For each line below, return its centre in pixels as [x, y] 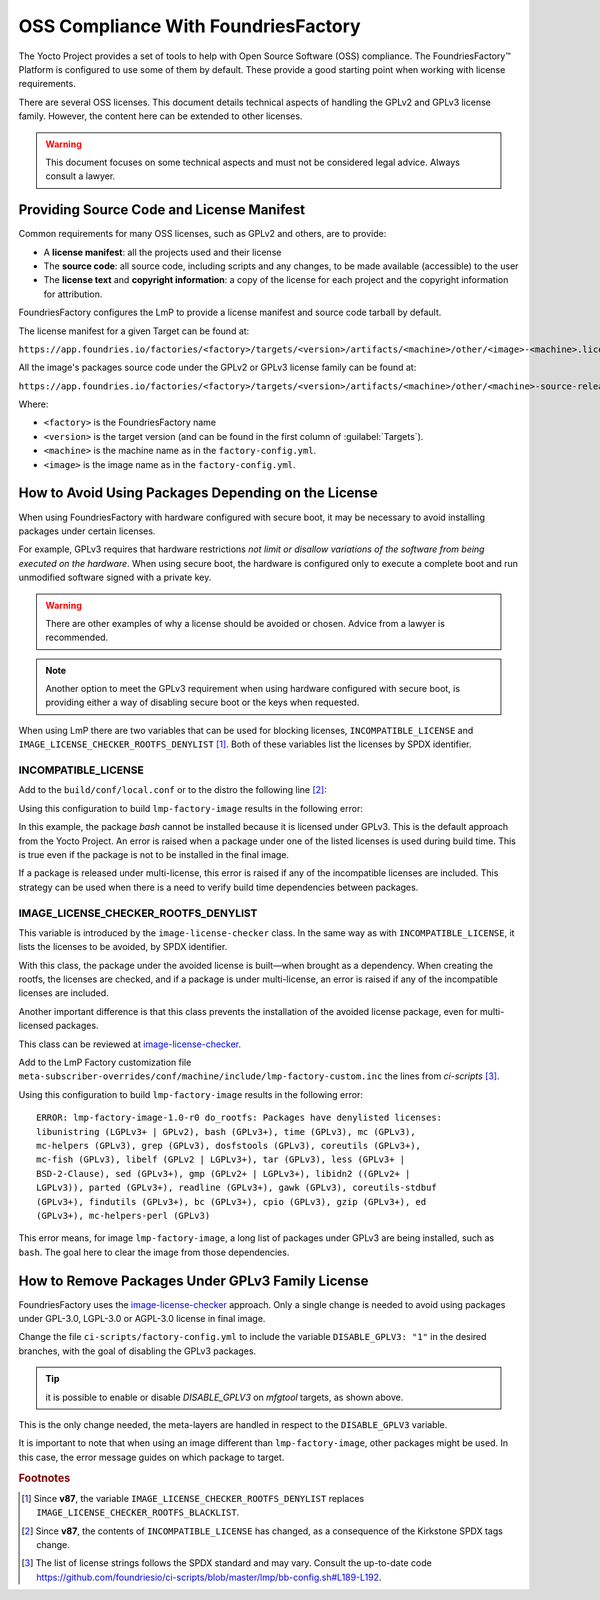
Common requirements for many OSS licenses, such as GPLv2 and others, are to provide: [202, 234]
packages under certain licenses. [87, 531]
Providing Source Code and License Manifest [162, 210]
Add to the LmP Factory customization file [105, 1062]
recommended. [77, 637]
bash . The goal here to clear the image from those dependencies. [154, 1252]
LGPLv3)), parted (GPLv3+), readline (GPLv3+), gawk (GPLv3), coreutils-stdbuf [236, 1188]
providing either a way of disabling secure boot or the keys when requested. [202, 702]
